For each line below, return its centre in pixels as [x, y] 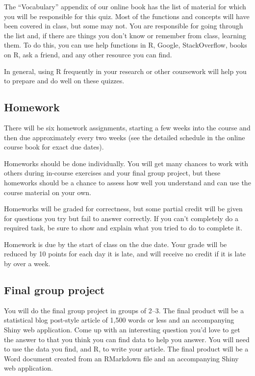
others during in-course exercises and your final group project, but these [112, 173]
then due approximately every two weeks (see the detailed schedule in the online [125, 137]
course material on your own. [48, 192]
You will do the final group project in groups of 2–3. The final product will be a [124, 310]
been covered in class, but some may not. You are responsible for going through [124, 26]
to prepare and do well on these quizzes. [64, 81]
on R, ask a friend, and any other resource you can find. [88, 54]
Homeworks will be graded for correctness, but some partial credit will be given [123, 209]
